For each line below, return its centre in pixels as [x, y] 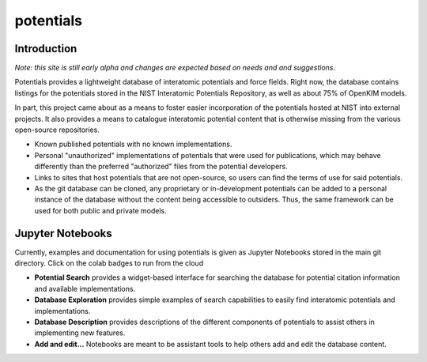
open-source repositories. [57, 130]
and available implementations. [85, 288]
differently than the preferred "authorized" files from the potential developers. [161, 167]
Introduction [46, 49]
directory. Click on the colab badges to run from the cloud [109, 263]
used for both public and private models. [101, 210]
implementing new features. [80, 333]
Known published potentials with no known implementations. [133, 144]
